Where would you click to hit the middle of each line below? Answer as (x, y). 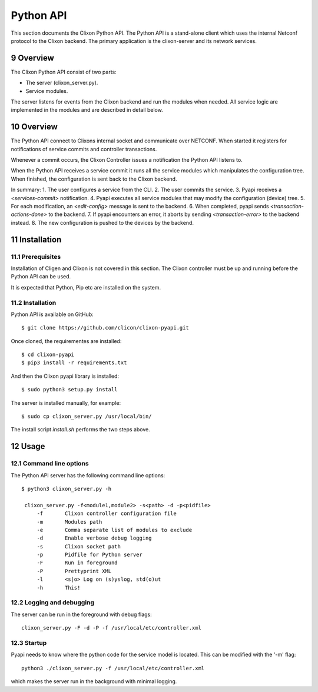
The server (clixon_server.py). (62, 83)
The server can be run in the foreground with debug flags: (82, 614)
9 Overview (32, 58)
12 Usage (28, 446)
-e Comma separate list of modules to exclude (115, 530)
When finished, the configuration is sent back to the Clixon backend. (94, 179)
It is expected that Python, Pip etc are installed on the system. (86, 287)
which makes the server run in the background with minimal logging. (94, 681)
